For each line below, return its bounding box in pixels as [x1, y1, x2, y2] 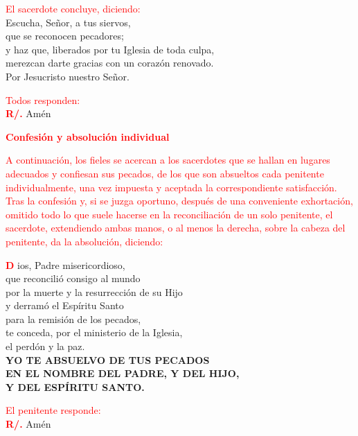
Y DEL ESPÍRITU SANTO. [6, 379, 145, 394]
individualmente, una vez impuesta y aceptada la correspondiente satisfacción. [6, 180, 337, 194]
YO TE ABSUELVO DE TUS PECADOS [6, 352, 210, 367]
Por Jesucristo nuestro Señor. [6, 69, 129, 83]
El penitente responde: [6, 403, 101, 417]
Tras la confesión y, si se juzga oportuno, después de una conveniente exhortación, [6, 193, 353, 208]
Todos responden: [6, 92, 80, 107]
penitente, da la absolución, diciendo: [6, 234, 163, 248]
